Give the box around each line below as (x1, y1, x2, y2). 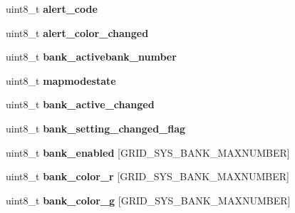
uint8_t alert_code (6, 1, 98, 16)
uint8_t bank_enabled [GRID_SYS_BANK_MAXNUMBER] (6, 145, 290, 160)
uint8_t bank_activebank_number (6, 49, 177, 64)
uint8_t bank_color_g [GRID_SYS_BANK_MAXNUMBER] (6, 192, 291, 207)
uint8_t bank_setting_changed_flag (6, 120, 186, 135)
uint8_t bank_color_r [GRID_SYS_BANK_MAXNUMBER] (6, 169, 289, 184)
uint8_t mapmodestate (6, 73, 116, 88)
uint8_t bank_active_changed (6, 97, 155, 112)
